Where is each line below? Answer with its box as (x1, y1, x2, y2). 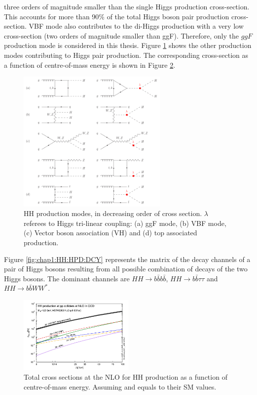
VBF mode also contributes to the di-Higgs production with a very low (29, 21, 244, 31)
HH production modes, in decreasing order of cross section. (24, 208, 202, 219)
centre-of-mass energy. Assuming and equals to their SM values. (24, 381, 217, 392)
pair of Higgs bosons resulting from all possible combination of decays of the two (4, 263, 248, 274)
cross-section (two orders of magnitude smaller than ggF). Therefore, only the (4, 30, 239, 41)
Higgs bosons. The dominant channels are (4, 273, 130, 283)
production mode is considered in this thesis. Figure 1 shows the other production (4, 40, 252, 50)
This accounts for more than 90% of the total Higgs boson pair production (4, 11, 229, 21)
